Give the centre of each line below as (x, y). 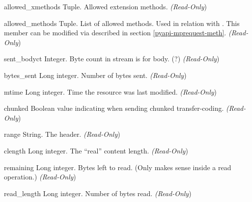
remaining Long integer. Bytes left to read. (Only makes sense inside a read (118, 167)
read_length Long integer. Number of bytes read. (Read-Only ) (98, 193)
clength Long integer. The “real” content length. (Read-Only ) (96, 150)
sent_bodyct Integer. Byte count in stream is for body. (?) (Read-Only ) (112, 59)
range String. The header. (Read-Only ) (62, 134)
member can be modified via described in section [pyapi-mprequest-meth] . (115, 33)
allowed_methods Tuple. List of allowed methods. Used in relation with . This (122, 23)
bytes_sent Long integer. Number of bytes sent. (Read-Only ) (95, 75)
